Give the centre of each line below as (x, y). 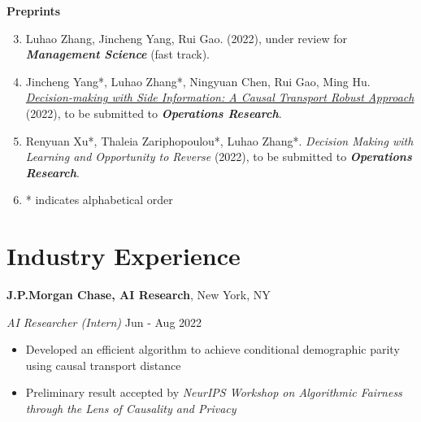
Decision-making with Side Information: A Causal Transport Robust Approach (220, 97)
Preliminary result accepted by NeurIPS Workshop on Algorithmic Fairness (214, 392)
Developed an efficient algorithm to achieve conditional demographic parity (213, 349)
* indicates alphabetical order (99, 200)
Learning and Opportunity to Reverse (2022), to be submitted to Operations (219, 157)
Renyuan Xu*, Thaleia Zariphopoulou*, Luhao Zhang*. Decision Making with (219, 140)
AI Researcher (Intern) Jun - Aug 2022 (104, 322)
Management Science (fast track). (117, 54)
